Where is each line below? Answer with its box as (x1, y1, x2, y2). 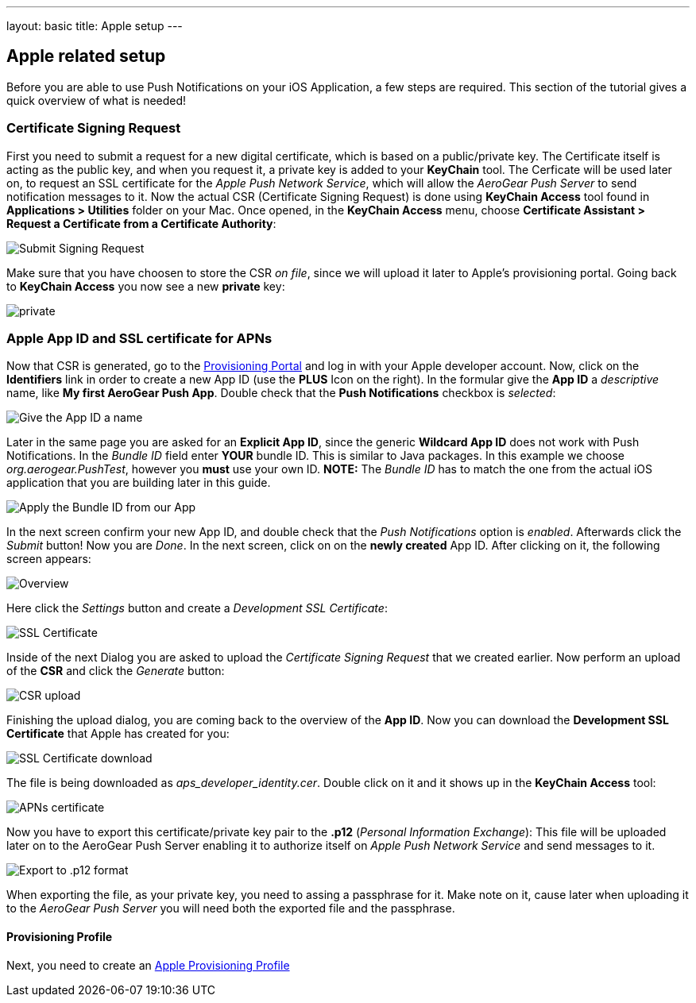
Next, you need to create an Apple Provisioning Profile (6, 958, 290, 972)
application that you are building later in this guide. (6, 476, 271, 490)
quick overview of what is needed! (6, 93, 187, 107)
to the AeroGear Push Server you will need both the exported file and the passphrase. (6, 901, 455, 916)
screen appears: (6, 552, 91, 566)
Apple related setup (6, 46, 166, 67)
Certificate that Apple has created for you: (6, 727, 230, 741)
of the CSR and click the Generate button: (6, 664, 225, 678)
